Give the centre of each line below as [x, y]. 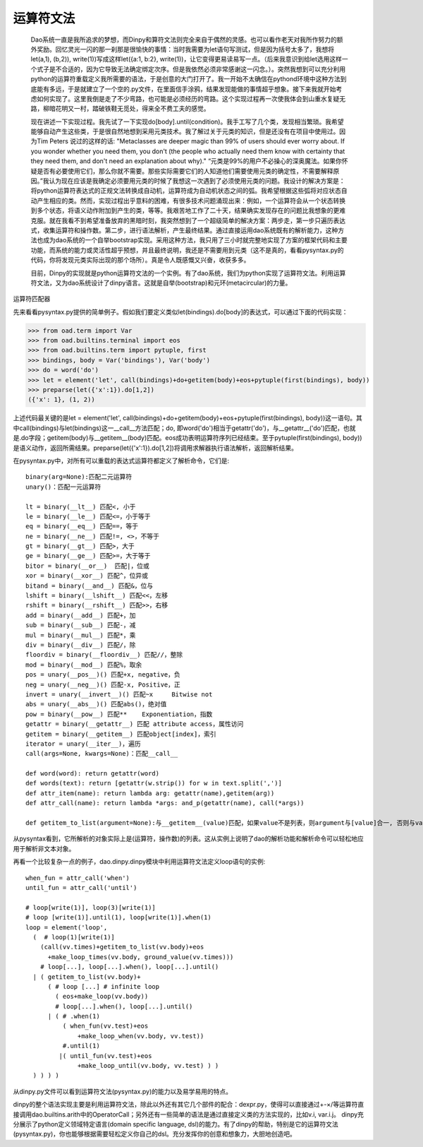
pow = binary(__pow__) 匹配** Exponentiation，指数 [119, 714]
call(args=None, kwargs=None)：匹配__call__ [102, 754]
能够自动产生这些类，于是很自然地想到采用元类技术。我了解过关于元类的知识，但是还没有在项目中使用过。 [185, 131]
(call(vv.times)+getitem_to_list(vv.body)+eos [122, 947]
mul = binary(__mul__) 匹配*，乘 [81, 635]
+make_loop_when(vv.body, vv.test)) [141, 1036]
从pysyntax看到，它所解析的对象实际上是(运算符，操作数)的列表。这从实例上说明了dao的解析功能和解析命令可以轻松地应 [188, 839]
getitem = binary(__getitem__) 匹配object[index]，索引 [121, 734]
